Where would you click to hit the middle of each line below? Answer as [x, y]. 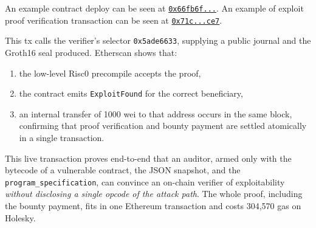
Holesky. [20, 217]
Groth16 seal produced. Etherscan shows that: [91, 52]
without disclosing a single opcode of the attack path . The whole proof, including [154, 194]
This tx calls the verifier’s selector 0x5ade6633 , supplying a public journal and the [158, 40]
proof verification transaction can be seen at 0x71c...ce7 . [114, 20]
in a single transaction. [62, 137]
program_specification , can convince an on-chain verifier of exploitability [145, 181]
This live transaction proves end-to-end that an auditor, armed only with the [148, 158]
